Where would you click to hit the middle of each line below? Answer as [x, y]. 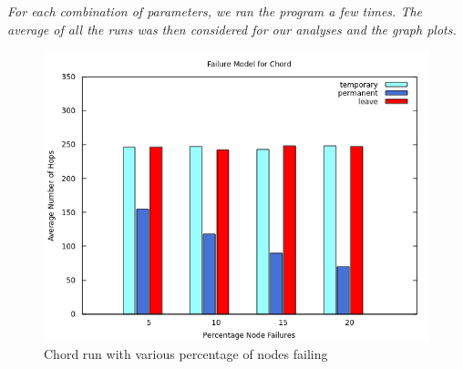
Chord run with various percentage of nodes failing [186, 353]
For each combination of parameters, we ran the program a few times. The [215, 11]
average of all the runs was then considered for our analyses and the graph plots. [232, 29]
